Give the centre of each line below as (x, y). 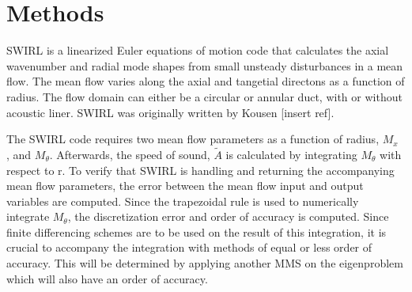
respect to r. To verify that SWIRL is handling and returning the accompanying (200, 170)
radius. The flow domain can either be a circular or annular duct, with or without (204, 96)
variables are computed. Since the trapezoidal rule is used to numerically (183, 201)
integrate (28, 216)
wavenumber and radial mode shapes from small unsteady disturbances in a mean (205, 65)
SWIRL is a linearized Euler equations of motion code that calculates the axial (198, 50)
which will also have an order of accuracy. (107, 278)
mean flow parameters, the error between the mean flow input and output (185, 186)
